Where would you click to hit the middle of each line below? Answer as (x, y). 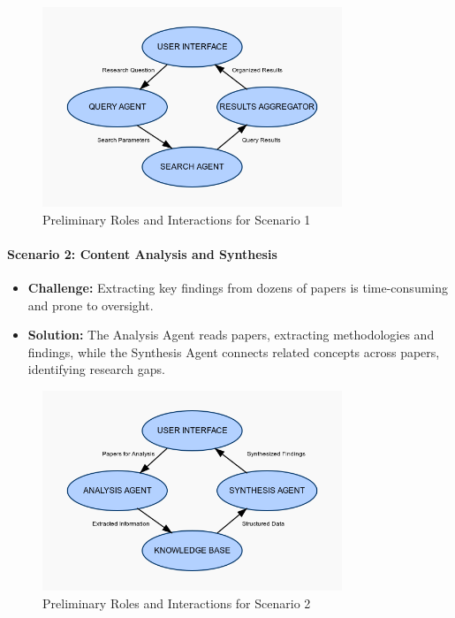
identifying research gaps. (96, 369)
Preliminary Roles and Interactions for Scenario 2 (177, 603)
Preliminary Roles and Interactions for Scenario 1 (177, 219)
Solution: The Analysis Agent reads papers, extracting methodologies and (231, 335)
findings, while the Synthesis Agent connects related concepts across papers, (234, 351)
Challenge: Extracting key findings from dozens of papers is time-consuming (238, 288)
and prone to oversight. (91, 305)
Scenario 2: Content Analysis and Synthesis (142, 253)
